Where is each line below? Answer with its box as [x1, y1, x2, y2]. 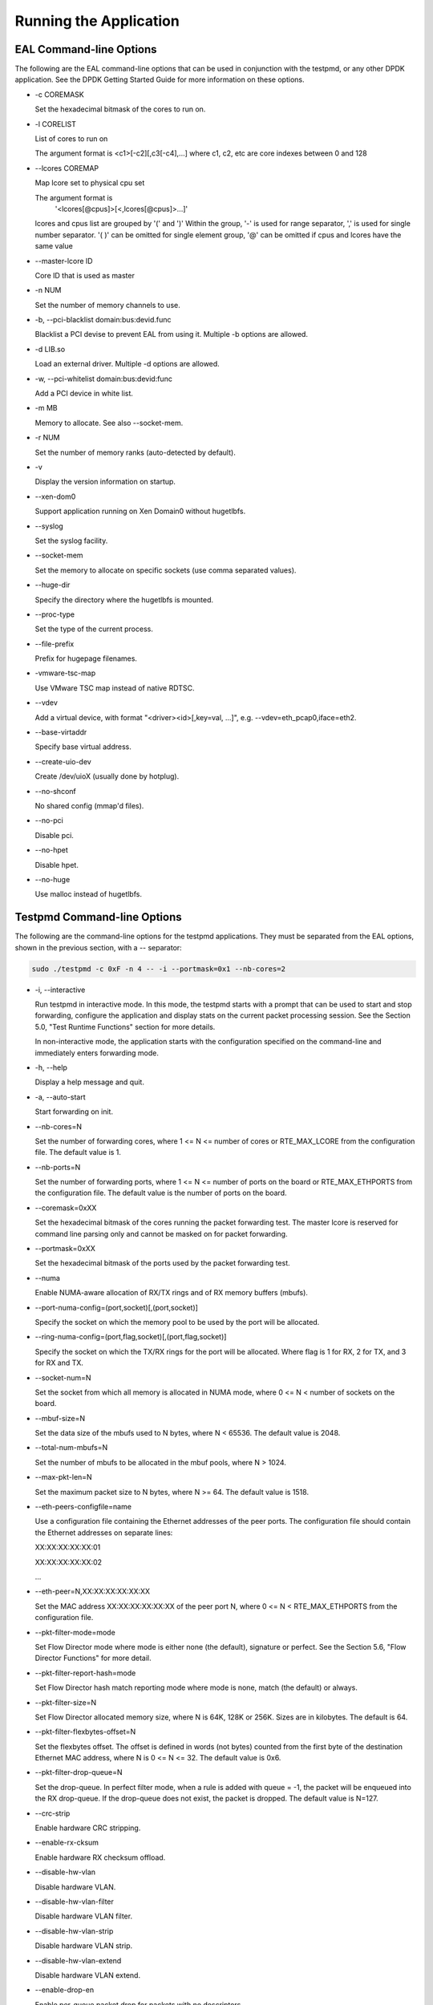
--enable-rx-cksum [34, 1837, 99, 1848]
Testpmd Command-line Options [14, 910, 182, 924]
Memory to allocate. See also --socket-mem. [34, 418, 184, 427]
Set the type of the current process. [34, 624, 154, 634]
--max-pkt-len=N [34, 1472, 92, 1482]
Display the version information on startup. [34, 477, 176, 487]
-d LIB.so [34, 344, 66, 354]
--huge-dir [34, 580, 71, 589]
